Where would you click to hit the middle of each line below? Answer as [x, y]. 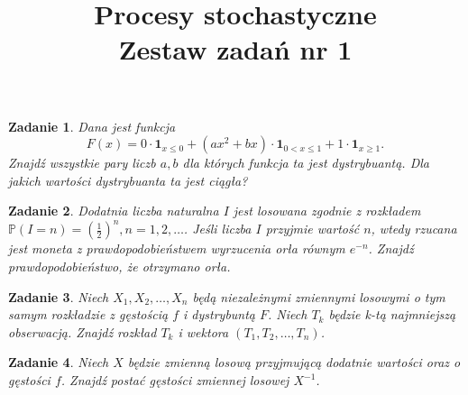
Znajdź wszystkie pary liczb [82, 163]
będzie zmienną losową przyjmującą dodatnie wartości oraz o [294, 362]
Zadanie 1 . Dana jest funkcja [92, 126]
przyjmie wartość [312, 229]
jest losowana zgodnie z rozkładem [327, 211]
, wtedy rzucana [414, 229]
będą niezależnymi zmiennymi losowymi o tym [319, 296]
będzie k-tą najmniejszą [392, 314]
